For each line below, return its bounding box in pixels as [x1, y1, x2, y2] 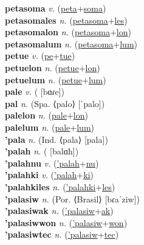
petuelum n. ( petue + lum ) [5, 73, 106, 86]
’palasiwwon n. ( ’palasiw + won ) [5, 216, 128, 229]
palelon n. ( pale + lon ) [5, 109, 88, 122]
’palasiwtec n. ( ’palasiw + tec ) [5, 228, 119, 241]
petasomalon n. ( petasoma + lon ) [5, 26, 131, 38]
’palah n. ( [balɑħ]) [5, 145, 79, 157]
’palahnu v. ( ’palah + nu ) [5, 156, 99, 169]
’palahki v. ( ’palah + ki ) [5, 168, 94, 181]
